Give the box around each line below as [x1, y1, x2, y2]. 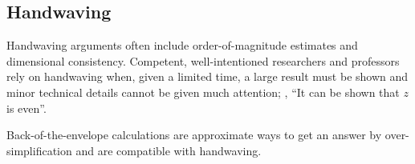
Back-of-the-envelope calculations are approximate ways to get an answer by [6, 126, 382, 143]
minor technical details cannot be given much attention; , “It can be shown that [6, 83, 400, 100]
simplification [6, 142, 72, 158]
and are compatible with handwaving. [75, 142, 262, 158]
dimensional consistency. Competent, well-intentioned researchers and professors [6, 52, 400, 69]
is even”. [6, 99, 47, 116]
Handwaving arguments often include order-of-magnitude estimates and [6, 37, 358, 54]
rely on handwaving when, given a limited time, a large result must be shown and [6, 68, 409, 85]
